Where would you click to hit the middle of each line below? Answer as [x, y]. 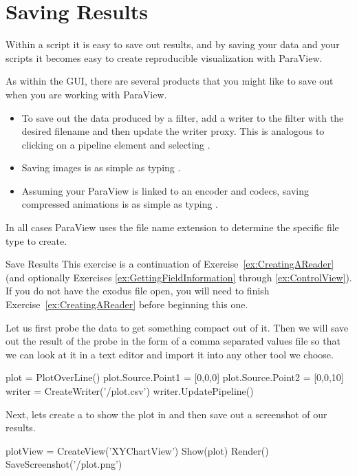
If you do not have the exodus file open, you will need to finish [138, 291]
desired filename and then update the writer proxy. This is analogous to [173, 131]
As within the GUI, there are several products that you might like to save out [170, 81]
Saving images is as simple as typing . [101, 167]
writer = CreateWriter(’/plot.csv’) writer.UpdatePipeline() [130, 391]
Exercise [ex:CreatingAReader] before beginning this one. [127, 304]
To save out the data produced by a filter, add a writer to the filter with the [183, 117]
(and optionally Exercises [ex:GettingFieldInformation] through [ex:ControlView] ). [179, 277]
